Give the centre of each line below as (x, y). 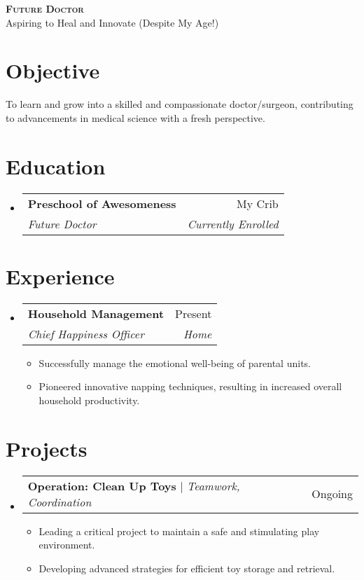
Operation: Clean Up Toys (102, 485)
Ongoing (332, 494)
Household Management (96, 313)
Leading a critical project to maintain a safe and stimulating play (179, 531)
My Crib (258, 203)
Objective (53, 70)
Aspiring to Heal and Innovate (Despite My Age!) (112, 22)
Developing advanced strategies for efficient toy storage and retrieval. (187, 568)
